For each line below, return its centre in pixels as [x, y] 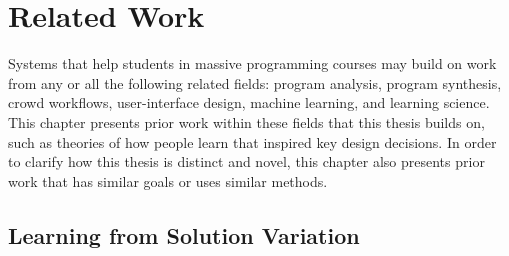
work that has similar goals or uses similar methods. [168, 180]
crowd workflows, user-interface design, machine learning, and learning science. [249, 102]
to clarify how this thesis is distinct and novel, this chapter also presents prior [246, 161]
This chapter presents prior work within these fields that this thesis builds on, [246, 121]
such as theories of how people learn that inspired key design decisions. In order [252, 141]
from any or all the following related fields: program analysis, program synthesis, [255, 82]
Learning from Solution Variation [184, 234]
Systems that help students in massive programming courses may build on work [252, 63]
